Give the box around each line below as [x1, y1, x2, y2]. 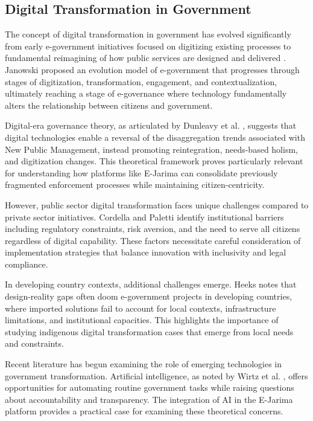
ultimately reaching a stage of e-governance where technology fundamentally [5, 87, 287, 100]
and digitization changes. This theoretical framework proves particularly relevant [5, 155, 303, 167]
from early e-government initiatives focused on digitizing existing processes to [5, 39, 291, 52]
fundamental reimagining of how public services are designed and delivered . [5, 51, 286, 64]
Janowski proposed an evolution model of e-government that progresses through [5, 63, 300, 76]
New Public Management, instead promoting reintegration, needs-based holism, [5, 143, 298, 155]
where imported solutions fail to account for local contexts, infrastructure [5, 301, 276, 314]
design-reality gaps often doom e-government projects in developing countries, [5, 290, 292, 303]
